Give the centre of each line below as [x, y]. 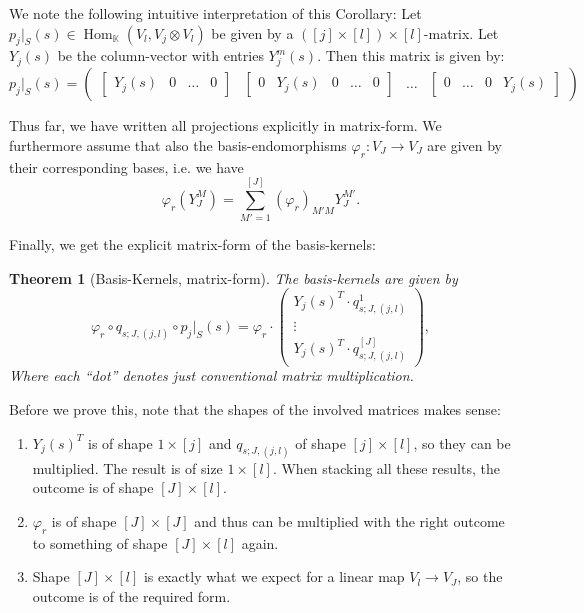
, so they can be [462, 442]
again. [260, 542]
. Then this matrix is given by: [411, 55]
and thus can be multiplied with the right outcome [349, 520]
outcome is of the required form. [131, 595]
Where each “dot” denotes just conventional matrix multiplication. [211, 375]
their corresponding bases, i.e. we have [126, 166]
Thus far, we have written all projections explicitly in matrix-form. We [225, 125]
